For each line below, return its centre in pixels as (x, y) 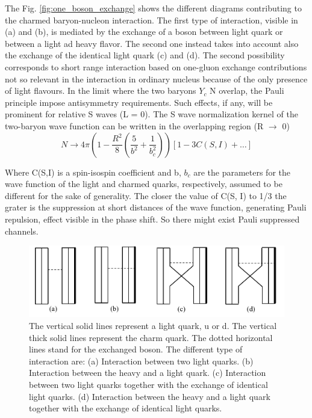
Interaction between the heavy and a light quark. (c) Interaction (148, 373)
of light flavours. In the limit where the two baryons (101, 91)
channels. (22, 231)
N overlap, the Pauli (247, 91)
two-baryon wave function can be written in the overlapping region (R (134, 125)
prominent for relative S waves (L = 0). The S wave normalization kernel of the (151, 114)
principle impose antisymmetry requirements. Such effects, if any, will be (139, 102)
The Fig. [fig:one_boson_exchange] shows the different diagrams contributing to (153, 8)
